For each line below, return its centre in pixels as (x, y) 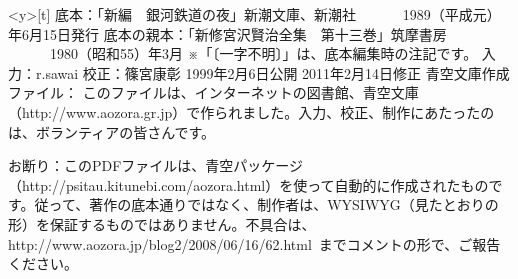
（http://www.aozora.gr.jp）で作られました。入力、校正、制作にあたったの (251, 111)
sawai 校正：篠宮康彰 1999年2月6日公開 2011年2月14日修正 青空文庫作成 (277, 72)
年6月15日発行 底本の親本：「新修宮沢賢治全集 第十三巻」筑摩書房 (227, 33)
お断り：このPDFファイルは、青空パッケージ (156, 165)
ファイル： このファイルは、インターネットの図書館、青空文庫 (213, 92)
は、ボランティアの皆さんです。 (112, 131)
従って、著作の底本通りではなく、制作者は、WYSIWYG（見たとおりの (266, 204)
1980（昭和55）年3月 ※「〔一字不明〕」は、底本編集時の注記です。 (263, 53)
